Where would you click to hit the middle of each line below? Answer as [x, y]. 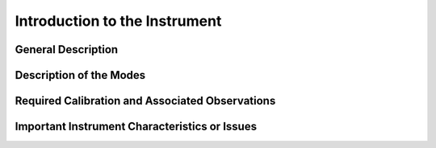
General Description [67, 49]
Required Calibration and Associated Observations [145, 101]
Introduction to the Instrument [118, 21]
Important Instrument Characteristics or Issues [136, 127]
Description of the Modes [80, 75]
